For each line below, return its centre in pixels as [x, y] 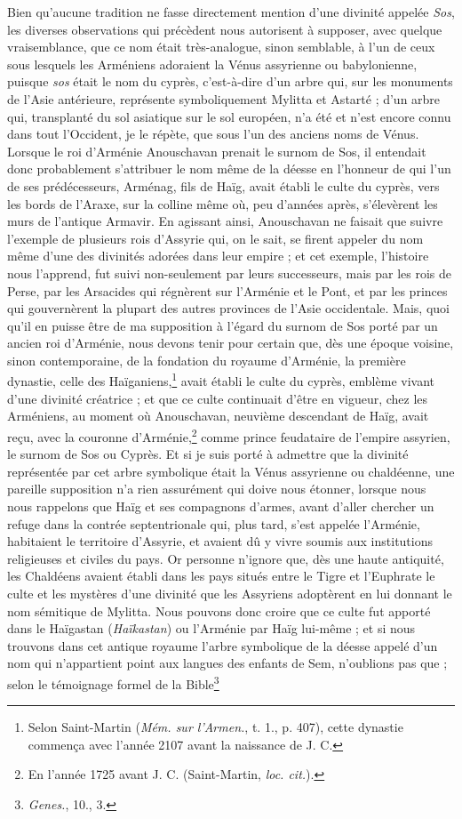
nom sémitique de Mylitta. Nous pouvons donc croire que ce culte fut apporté [219, 610]
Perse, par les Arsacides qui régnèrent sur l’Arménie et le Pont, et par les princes [227, 290]
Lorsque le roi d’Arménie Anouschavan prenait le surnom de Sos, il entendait [217, 151]
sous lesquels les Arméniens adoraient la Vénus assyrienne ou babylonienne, [212, 64]
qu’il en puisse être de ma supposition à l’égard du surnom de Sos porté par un [223, 325]
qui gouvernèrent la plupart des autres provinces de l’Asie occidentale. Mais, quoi [228, 308]
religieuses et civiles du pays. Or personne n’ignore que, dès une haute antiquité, [226, 558]
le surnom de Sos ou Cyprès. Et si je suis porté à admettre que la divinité [208, 454]
